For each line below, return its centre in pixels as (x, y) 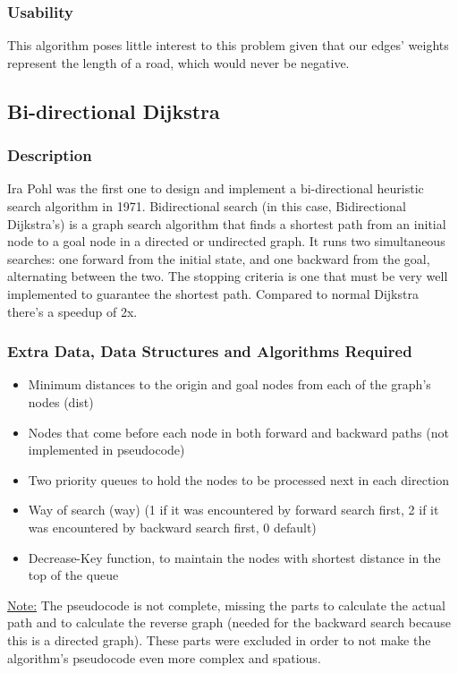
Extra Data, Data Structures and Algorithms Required (210, 351)
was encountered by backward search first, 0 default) (172, 527)
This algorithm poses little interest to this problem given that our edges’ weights (228, 45)
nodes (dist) (61, 401)
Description (50, 155)
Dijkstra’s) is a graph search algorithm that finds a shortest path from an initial (227, 223)
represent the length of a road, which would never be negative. (178, 62)
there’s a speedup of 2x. (72, 311)
